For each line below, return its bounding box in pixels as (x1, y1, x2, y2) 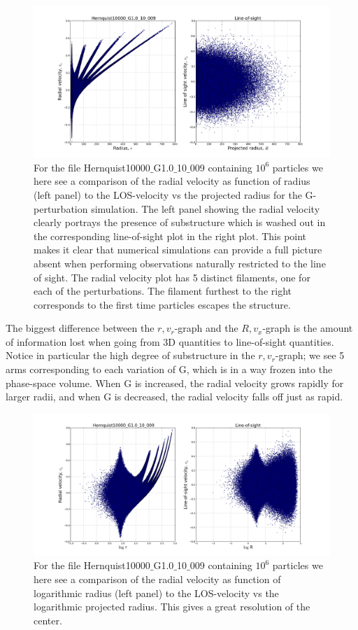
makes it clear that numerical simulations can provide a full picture (34, 242, 322, 257)
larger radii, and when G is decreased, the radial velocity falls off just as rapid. (6, 389, 343, 404)
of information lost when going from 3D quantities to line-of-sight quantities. (6, 334, 334, 349)
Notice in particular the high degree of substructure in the (6, 348, 255, 363)
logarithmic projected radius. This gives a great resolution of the (34, 599, 310, 614)
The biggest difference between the (6, 321, 155, 335)
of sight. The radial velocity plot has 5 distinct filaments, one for (34, 269, 310, 284)
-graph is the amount (262, 321, 353, 335)
